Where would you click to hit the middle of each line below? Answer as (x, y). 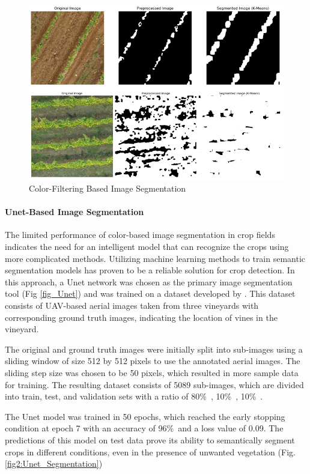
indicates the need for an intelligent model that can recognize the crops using (147, 247)
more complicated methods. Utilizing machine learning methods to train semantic (155, 258)
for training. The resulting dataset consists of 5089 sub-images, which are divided (154, 384)
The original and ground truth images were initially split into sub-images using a (154, 349)
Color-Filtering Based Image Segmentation (108, 188)
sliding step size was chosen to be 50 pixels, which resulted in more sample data (152, 373)
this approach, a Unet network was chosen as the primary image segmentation (149, 281)
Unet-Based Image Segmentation (74, 212)
